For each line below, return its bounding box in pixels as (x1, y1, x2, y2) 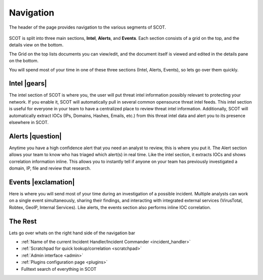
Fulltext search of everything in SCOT (21, 266, 97, 272)
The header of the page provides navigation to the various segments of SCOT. (9, 24, 167, 30)
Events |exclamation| (9, 178, 75, 186)
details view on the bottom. (9, 42, 64, 48)
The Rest (9, 217, 37, 226)
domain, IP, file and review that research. (9, 165, 91, 171)
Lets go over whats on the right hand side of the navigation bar (9, 230, 135, 236)
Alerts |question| (9, 132, 62, 140)
